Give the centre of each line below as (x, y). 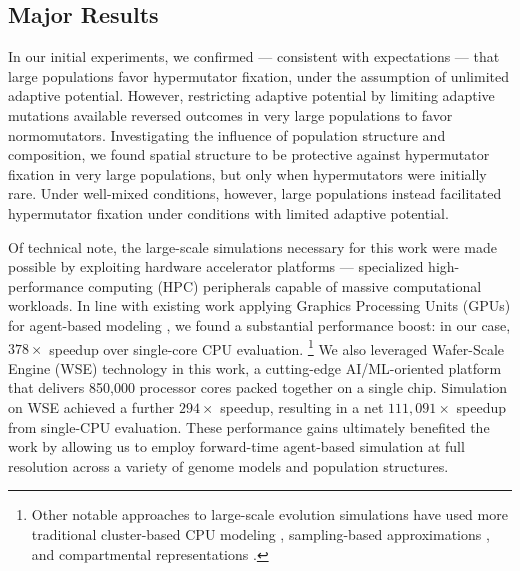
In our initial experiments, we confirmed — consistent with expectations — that (254, 56)
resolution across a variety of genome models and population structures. (228, 465)
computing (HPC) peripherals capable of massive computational (285, 285)
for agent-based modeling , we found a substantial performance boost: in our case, (259, 324)
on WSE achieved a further (91, 406)
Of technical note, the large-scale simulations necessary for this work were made (253, 246)
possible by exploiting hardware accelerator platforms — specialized (216, 266)
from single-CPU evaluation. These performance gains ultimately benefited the (249, 426)
